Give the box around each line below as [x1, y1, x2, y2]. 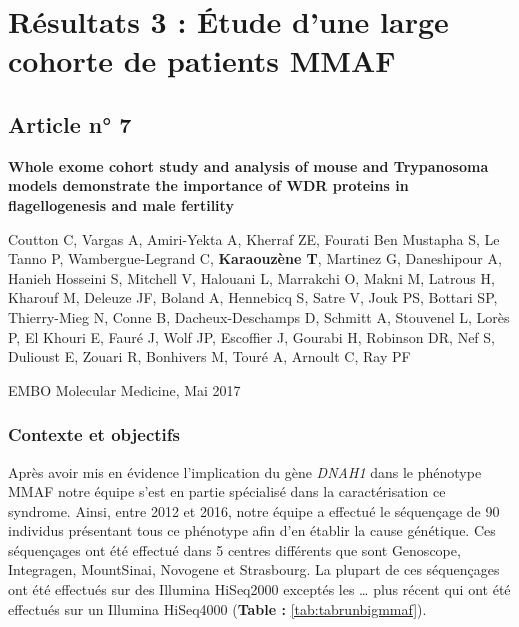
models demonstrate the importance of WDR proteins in [8, 175, 409, 196]
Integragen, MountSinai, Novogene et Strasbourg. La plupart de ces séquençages [8, 559, 500, 580]
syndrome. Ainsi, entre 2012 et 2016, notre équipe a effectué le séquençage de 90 [8, 500, 500, 521]
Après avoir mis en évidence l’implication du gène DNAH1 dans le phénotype [8, 461, 482, 482]
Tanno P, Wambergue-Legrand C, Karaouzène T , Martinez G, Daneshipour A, [8, 248, 502, 269]
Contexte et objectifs [8, 422, 181, 447]
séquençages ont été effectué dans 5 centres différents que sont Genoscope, [8, 539, 461, 560]
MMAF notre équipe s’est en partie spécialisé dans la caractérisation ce [8, 481, 446, 502]
